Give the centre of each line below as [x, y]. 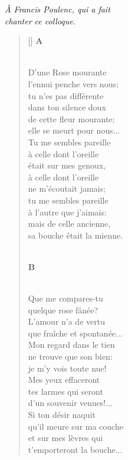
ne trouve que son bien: [70, 356]
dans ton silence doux [67, 107]
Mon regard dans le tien [71, 345]
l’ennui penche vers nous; [73, 83]
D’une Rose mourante [67, 72]
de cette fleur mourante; [71, 118]
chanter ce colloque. [40, 20]
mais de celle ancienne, [69, 223]
